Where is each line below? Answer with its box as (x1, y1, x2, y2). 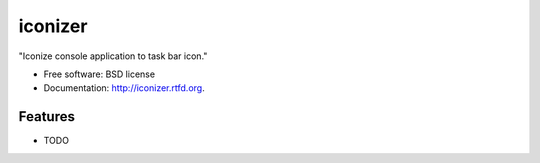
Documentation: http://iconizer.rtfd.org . (43, 82, 205, 94)
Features (18, 108, 75, 125)
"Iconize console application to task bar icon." (18, 50, 208, 62)
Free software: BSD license (43, 68, 155, 80)
